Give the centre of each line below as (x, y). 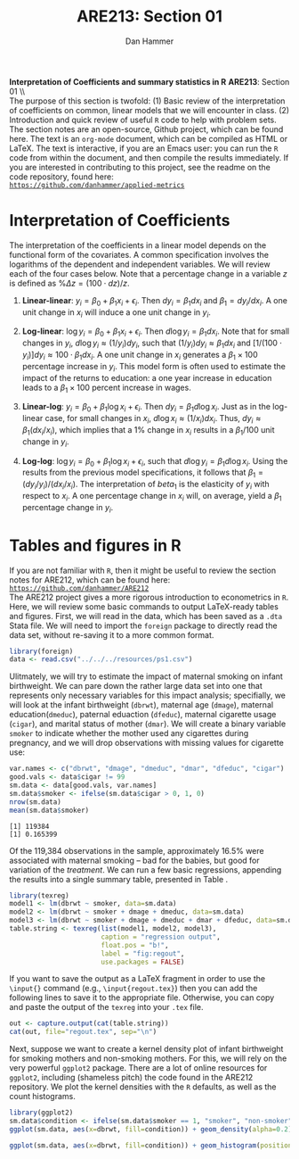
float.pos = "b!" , (135, 945)
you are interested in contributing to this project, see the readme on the (140, 167)
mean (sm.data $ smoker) (49, 810)
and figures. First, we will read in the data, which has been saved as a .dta (146, 616)
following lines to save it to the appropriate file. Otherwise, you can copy (142, 998)
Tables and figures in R (95, 545)
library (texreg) (39, 895)
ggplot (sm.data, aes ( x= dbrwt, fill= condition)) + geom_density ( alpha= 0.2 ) (151, 1129)
